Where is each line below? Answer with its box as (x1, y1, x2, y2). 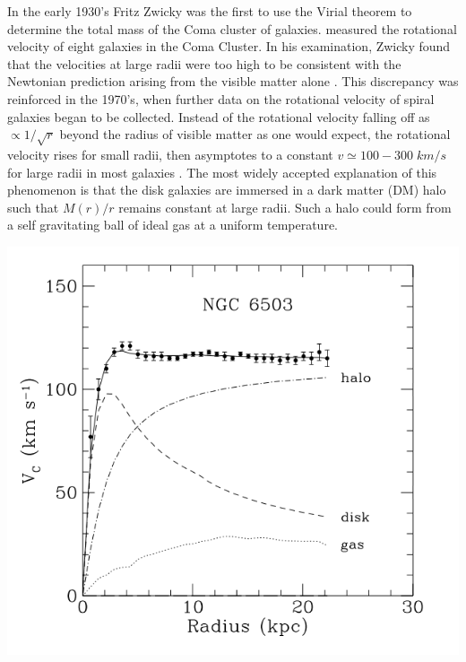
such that (7, 197, 59, 216)
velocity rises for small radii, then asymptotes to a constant (7, 144, 333, 163)
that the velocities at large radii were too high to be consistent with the (7, 54, 401, 73)
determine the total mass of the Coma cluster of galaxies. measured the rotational (7, 19, 457, 38)
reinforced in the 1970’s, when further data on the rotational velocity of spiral (7, 89, 435, 108)
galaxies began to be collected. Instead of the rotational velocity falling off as (7, 107, 430, 126)
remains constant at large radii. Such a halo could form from (118, 197, 452, 216)
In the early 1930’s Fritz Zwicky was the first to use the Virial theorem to (7, 2, 412, 20)
